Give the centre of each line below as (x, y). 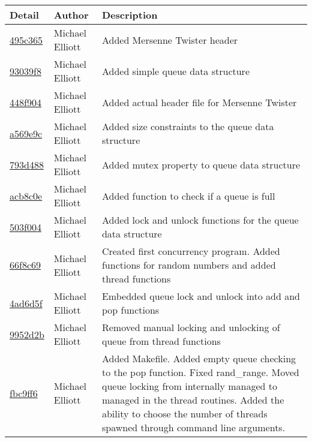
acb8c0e (26, 196)
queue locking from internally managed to (190, 386)
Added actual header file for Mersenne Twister (199, 102)
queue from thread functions (161, 341)
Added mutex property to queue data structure (201, 164)
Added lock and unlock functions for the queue (200, 220)
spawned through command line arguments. (193, 427)
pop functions (130, 310)
